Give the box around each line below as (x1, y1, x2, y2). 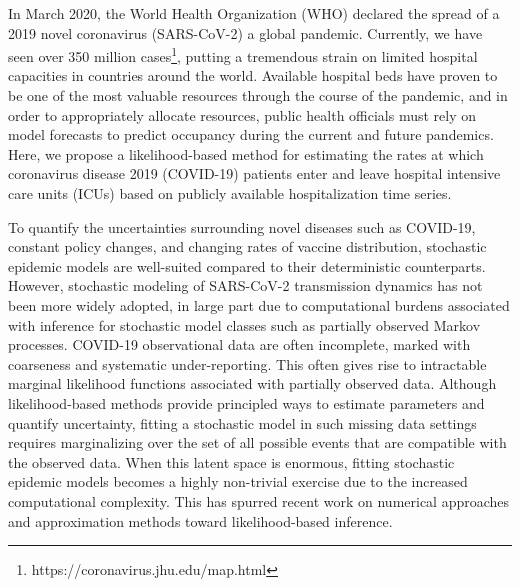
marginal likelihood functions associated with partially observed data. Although (8, 373, 497, 394)
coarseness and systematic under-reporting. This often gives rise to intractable (8, 353, 487, 374)
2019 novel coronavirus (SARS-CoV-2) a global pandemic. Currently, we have (8, 22, 483, 43)
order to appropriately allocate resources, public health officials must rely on (8, 104, 477, 125)
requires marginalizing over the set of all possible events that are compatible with (8, 432, 507, 453)
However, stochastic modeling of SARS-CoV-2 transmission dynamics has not (8, 275, 483, 296)
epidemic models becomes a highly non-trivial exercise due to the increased (8, 471, 468, 492)
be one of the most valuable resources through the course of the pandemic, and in (8, 85, 508, 106)
